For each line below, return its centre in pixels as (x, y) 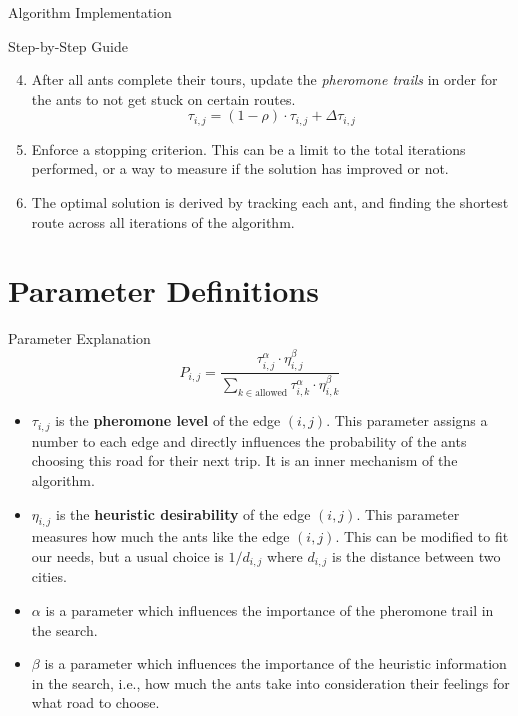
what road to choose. (95, 702)
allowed (271, 393)
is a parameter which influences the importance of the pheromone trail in (269, 609)
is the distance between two (416, 555)
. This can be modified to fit (422, 536)
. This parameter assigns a (407, 420)
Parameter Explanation (79, 338)
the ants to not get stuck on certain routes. (163, 98)
